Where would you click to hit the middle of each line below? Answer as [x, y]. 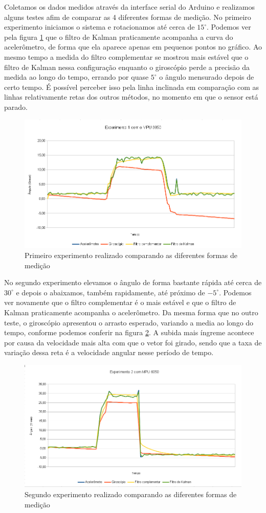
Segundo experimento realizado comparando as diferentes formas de [131, 494]
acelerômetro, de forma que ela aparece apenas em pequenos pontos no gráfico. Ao [133, 47]
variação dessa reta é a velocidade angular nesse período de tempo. [109, 352]
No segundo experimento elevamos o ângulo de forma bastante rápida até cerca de [133, 282]
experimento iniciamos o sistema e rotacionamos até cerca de [99, 27]
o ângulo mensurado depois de [207, 77]
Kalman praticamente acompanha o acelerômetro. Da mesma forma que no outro [131, 312]
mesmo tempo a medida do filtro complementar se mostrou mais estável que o [126, 56]
